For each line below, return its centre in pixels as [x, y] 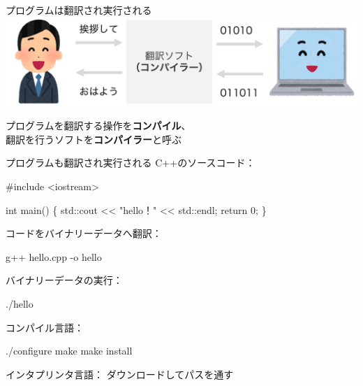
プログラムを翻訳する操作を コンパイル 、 [98, 126]
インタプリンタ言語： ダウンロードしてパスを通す [120, 374]
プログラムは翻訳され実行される [79, 10]
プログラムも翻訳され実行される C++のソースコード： [131, 163]
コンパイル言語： [45, 327]
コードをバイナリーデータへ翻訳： [84, 233]
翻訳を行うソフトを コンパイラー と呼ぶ [94, 139]
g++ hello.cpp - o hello [54, 256]
